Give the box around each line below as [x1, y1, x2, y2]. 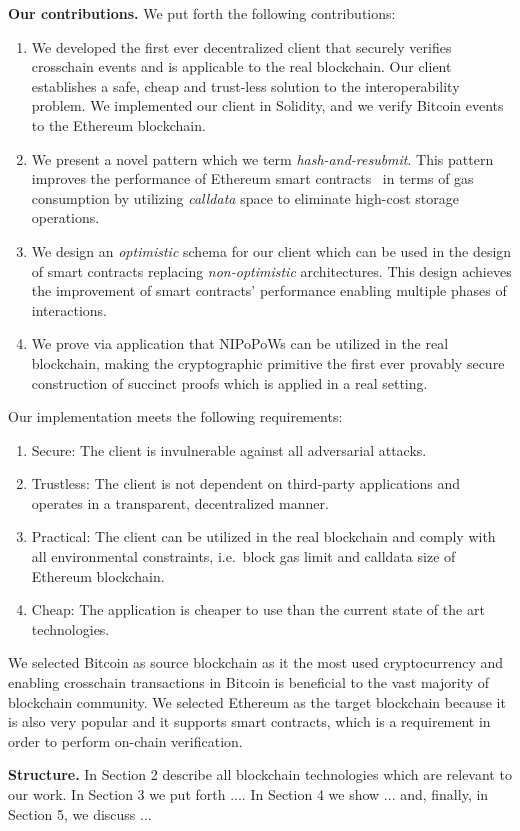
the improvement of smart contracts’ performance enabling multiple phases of [31, 280, 507, 301]
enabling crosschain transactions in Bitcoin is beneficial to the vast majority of [8, 672, 490, 693]
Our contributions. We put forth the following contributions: [8, 3, 396, 23]
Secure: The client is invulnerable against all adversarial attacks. [31, 439, 427, 460]
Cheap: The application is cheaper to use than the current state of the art [31, 599, 485, 620]
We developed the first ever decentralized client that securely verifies [31, 36, 452, 57]
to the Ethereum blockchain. [31, 114, 206, 135]
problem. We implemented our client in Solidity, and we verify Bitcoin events [31, 95, 504, 116]
